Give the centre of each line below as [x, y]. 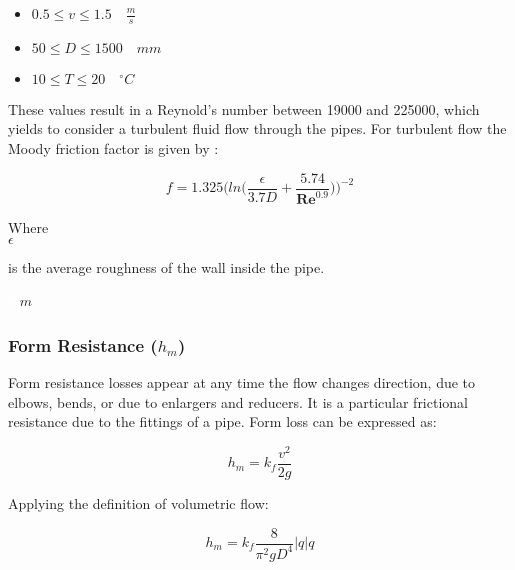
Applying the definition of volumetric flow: [138, 502]
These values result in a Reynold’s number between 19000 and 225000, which [244, 108]
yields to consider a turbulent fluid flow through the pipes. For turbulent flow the [257, 128]
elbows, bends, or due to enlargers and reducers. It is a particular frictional [238, 401]
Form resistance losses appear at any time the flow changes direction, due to [242, 382]
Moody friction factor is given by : [113, 148]
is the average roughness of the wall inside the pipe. [166, 266]
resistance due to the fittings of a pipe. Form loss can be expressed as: [222, 421]
